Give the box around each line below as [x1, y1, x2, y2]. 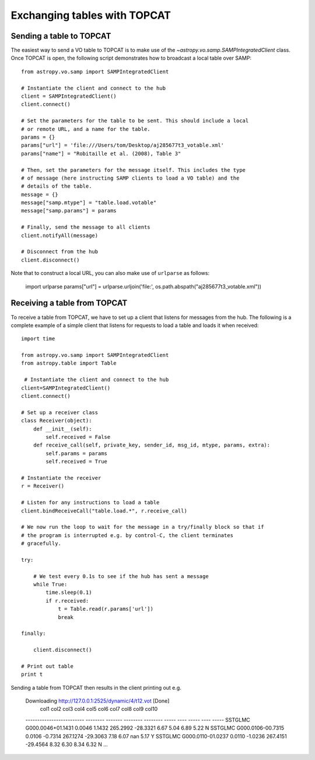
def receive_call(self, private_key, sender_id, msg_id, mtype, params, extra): [33, 442, 271, 449]
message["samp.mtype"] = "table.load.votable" [21, 200, 157, 206]
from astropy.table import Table [21, 360, 117, 367]
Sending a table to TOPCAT [10, 31, 111, 41]
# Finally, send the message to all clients [21, 224, 151, 231]
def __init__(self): [33, 425, 92, 432]
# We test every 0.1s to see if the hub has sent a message [33, 573, 209, 579]
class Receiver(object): [21, 417, 92, 424]
